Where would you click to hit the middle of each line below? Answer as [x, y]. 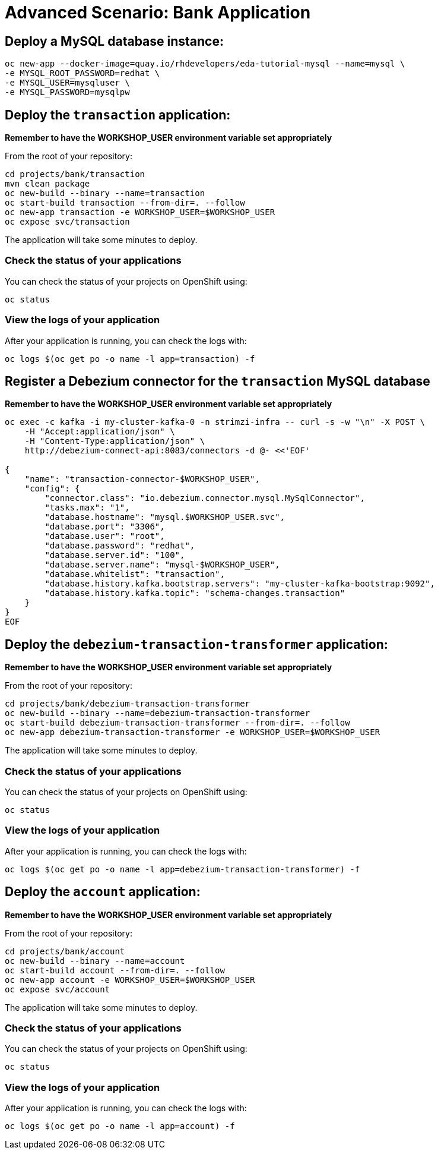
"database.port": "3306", [105, 527]
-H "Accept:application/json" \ [100, 432]
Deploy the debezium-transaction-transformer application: [196, 644]
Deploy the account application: [103, 892]
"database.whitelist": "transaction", [135, 574]
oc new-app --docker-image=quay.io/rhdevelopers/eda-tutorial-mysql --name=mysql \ [205, 64]
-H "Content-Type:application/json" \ [115, 441]
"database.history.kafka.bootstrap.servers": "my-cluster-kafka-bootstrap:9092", [240, 584]
